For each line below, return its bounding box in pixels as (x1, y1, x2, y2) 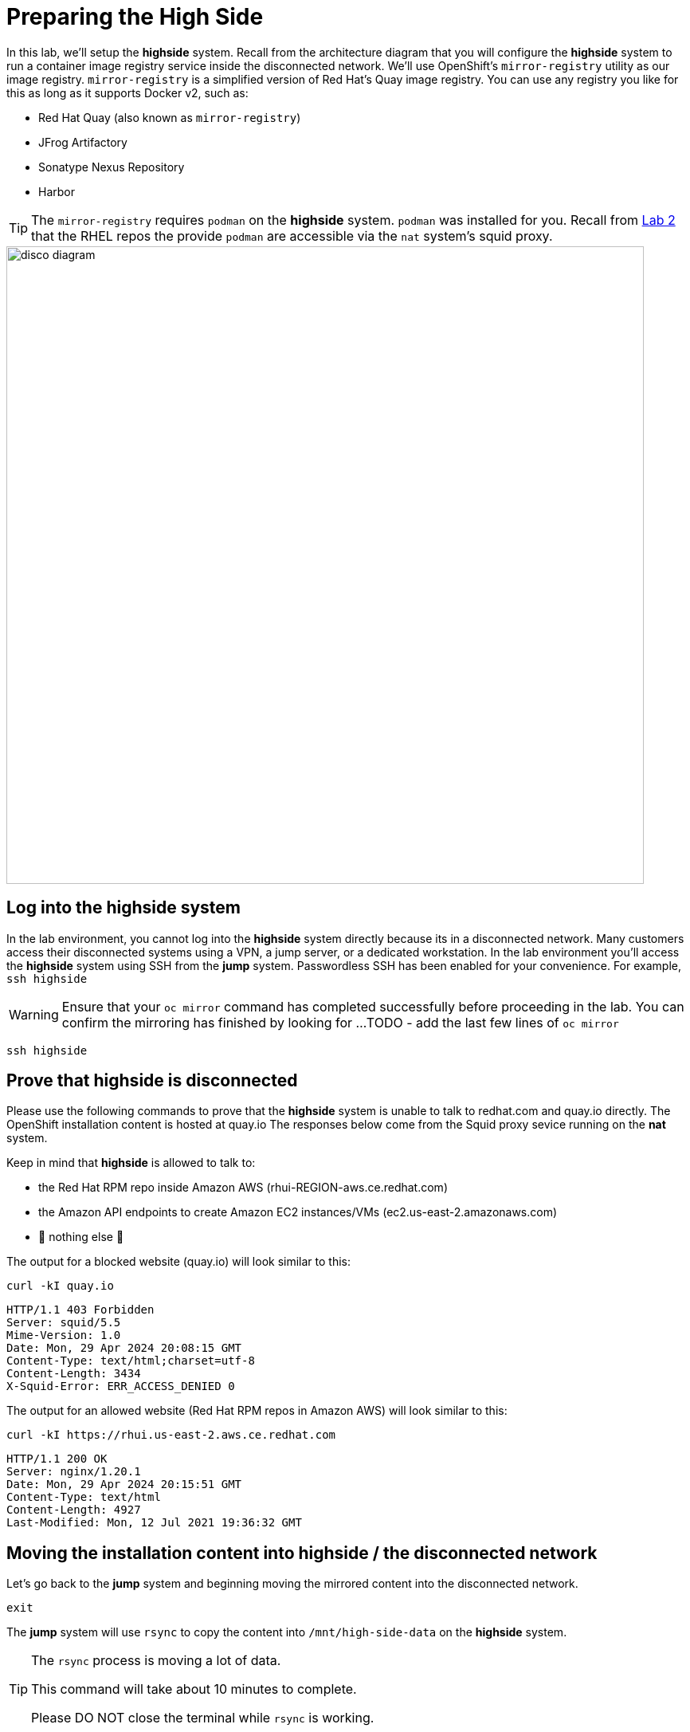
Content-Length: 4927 (6, 1503, 141, 1517)
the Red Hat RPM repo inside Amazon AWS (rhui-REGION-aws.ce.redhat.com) (38, 1180, 448, 1195)
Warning (9, 1006, 59, 1023)
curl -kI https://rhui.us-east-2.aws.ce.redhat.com (6, 1428, 336, 1442)
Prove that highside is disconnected (6, 1070, 298, 1091)
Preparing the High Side (6, 3, 264, 30)
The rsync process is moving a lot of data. (31, 1652, 281, 1669)
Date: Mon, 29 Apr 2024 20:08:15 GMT (6, 1341, 242, 1355)
